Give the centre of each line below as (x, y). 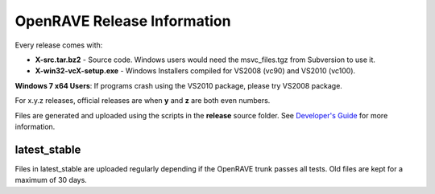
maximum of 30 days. (51, 180)
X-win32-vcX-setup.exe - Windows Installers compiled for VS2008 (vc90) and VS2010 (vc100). (195, 71)
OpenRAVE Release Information (123, 21)
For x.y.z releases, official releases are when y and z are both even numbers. (143, 101)
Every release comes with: (59, 45)
